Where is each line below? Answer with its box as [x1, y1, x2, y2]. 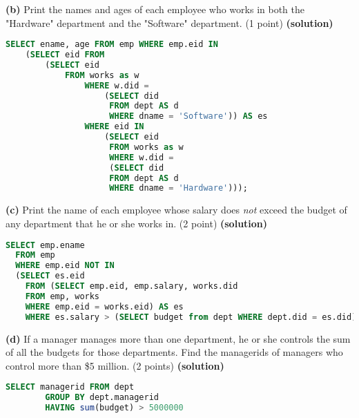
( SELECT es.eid [15, 271, 85, 281]
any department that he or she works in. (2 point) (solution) [6, 216, 268, 230]
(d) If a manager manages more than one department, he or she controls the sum [6, 331, 351, 345]
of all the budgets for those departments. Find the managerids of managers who [6, 345, 343, 359]
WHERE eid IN [84, 122, 144, 132]
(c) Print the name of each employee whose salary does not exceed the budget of [6, 202, 347, 217]
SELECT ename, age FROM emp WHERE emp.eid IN [6, 39, 218, 50]
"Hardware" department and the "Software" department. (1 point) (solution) [6, 15, 333, 30]
